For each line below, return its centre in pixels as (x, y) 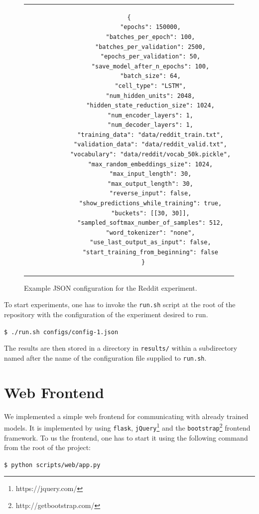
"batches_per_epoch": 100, (150, 37)
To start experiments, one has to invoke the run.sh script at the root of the (120, 304)
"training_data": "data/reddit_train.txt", (150, 135)
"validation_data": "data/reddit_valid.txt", (150, 145)
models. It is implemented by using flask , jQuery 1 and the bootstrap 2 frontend (127, 427)
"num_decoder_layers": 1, (150, 125)
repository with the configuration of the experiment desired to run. (106, 314)
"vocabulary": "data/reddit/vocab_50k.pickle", (150, 155)
